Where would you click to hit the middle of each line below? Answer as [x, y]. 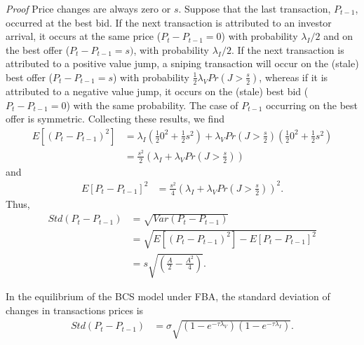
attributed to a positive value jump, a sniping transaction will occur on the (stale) [182, 63]
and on [338, 36]
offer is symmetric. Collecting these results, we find [115, 119]
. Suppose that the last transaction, [255, 8]
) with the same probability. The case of [152, 105]
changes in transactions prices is [75, 310]
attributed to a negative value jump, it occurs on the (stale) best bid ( [157, 91]
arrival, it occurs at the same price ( [83, 36]
